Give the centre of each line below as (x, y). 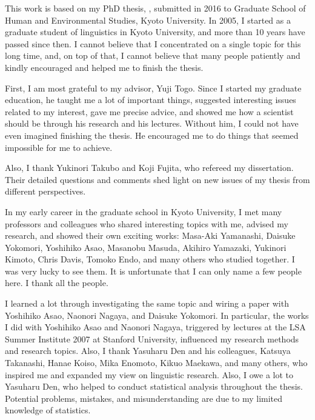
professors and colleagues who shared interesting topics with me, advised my (147, 223)
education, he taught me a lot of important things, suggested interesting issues (151, 100)
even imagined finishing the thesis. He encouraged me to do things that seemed (152, 135)
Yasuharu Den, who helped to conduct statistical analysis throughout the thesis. (154, 386)
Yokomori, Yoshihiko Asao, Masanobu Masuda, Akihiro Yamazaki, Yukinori (146, 247)
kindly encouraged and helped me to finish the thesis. (104, 67)
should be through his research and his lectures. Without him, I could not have (152, 123)
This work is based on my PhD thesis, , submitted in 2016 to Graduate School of (155, 8)
